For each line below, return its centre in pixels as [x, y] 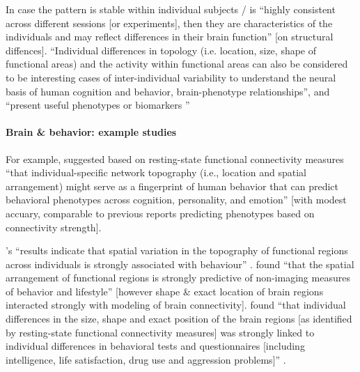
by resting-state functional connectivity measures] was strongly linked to [160, 332]
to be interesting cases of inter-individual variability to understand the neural [171, 77]
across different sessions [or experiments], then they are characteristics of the [169, 23]
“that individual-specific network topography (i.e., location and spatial [156, 172]
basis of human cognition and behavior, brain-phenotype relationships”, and [168, 91]
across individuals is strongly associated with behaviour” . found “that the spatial [180, 264]
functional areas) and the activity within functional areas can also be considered [177, 64]
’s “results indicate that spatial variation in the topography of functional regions [177, 250]
